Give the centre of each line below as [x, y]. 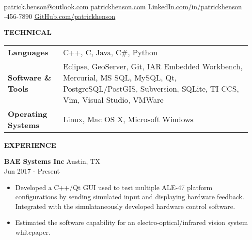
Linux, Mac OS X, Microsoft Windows [128, 119]
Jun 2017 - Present [32, 170]
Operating [28, 113]
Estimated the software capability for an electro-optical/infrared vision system [132, 222]
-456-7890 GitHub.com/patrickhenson [60, 16]
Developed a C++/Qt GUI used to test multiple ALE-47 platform [114, 187]
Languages [28, 52]
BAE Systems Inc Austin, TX [52, 161]
